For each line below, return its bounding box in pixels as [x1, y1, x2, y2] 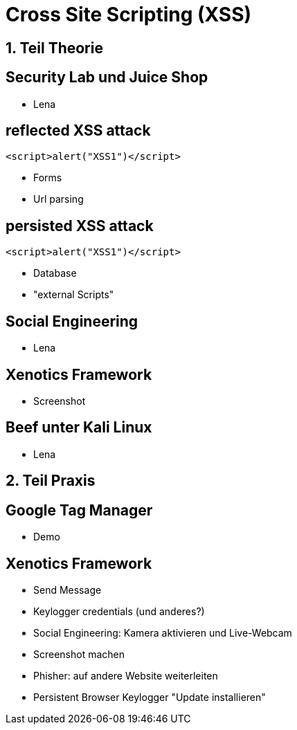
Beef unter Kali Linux [6, 419, 152, 437]
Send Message [33, 583, 102, 596]
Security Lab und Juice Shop [6, 69, 208, 86]
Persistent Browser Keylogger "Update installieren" [33, 691, 266, 703]
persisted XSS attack [6, 217, 154, 235]
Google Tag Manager [6, 501, 153, 519]
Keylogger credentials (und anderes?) [33, 605, 205, 617]
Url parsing [33, 193, 84, 206]
